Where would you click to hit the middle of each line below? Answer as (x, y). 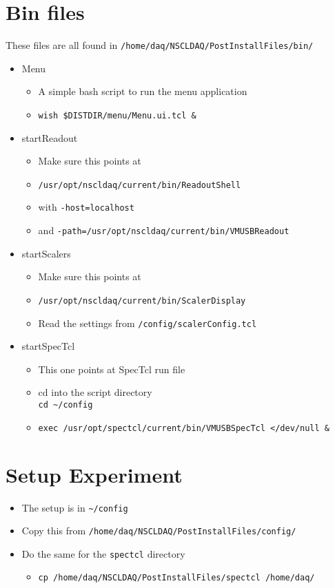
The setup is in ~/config (75, 507)
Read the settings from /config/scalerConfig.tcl (148, 323)
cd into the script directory (95, 392)
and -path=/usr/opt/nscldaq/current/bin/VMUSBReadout (164, 230)
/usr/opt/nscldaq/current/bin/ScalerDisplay (142, 301)
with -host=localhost (86, 207)
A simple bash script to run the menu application (143, 91)
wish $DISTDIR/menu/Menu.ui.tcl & (117, 115)
